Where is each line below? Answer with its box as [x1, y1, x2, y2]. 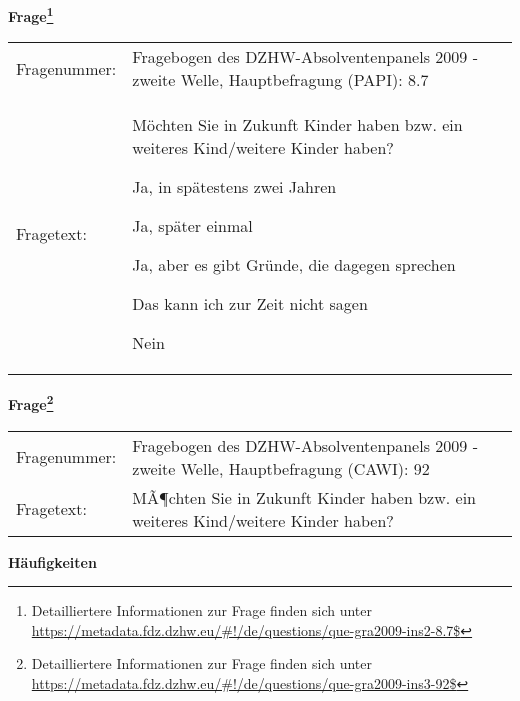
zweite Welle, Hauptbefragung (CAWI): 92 [132, 456, 430, 480]
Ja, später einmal [132, 214, 253, 238]
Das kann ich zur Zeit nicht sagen [132, 292, 368, 316]
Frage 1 [8, 3, 54, 26]
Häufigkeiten [8, 551, 97, 572]
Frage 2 [8, 391, 54, 414]
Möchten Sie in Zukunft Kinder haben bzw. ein [132, 113, 463, 137]
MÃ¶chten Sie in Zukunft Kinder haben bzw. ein [132, 485, 476, 509]
